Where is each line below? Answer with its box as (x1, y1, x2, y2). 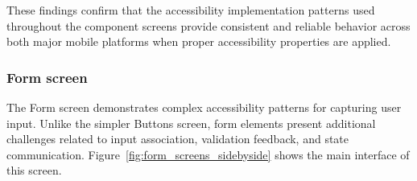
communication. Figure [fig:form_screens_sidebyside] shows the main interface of (6, 146, 410, 162)
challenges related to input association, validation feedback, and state (6, 130, 349, 147)
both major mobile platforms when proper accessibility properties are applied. (6, 33, 391, 50)
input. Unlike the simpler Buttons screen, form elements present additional (6, 114, 376, 131)
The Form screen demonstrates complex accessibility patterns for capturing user (6, 99, 402, 115)
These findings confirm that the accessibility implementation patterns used (6, 2, 375, 18)
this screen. (6, 162, 62, 179)
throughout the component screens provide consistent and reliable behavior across (6, 17, 411, 34)
